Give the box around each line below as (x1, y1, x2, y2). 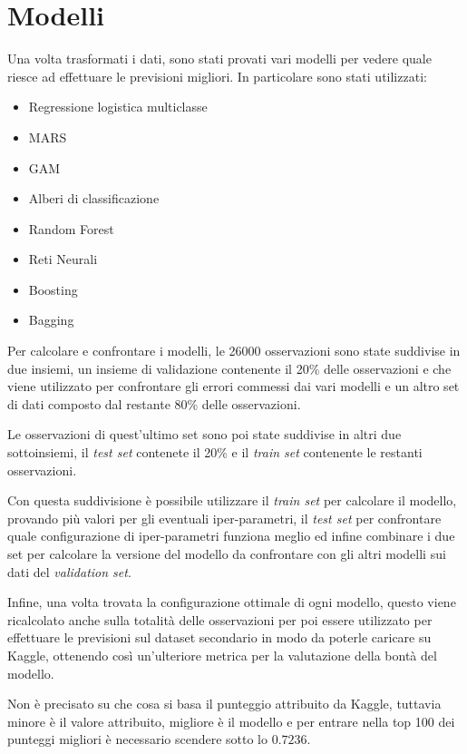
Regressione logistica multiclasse (28, 97, 208, 116)
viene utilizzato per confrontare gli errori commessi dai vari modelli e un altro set (7, 377, 460, 396)
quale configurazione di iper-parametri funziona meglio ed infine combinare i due (7, 526, 455, 545)
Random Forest (28, 219, 114, 238)
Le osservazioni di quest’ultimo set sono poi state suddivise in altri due (7, 425, 402, 444)
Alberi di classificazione (28, 189, 160, 208)
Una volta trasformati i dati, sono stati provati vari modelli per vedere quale (7, 49, 432, 68)
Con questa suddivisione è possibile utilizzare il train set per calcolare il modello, (7, 491, 457, 510)
